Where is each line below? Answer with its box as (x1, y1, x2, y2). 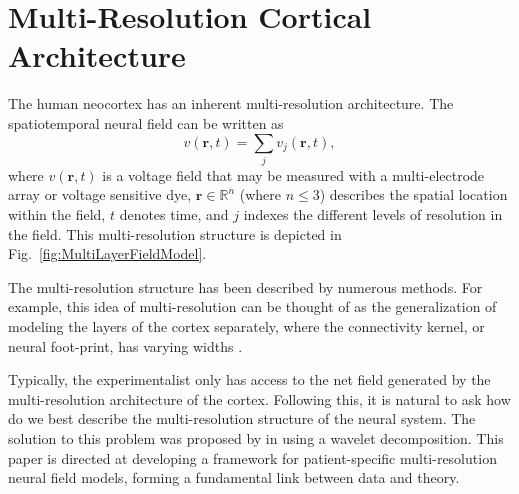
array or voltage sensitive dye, (8, 184, 192, 205)
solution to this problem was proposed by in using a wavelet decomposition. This (8, 427, 504, 448)
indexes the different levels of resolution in (243, 204, 503, 225)
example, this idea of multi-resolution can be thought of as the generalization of (8, 296, 497, 317)
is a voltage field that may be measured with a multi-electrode (102, 164, 485, 185)
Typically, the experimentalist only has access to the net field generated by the (8, 369, 491, 390)
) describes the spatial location (319, 184, 508, 205)
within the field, (8, 204, 106, 225)
